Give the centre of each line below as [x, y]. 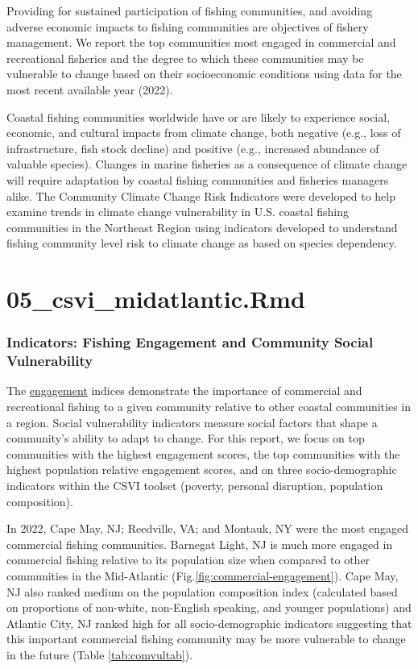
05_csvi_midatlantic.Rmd [156, 299]
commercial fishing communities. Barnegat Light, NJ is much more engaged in [200, 544]
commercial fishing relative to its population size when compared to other [188, 560]
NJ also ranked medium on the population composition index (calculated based [202, 591]
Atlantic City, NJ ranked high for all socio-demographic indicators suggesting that [209, 623]
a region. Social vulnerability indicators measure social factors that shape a [192, 422]
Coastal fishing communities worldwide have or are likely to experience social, [199, 116]
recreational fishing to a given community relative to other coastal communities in [209, 407]
